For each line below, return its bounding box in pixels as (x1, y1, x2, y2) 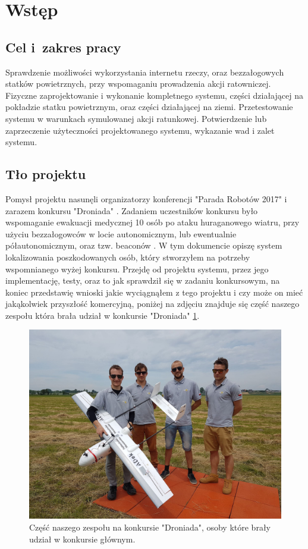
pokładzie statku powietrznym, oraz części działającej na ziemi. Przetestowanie (5, 101, 293, 113)
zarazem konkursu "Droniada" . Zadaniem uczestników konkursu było (5, 204, 258, 217)
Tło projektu (5, 165, 86, 183)
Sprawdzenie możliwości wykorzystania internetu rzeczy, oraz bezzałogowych (5, 65, 284, 78)
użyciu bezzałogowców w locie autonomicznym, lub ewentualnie (5, 227, 237, 240)
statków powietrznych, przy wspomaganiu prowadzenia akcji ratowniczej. (5, 77, 271, 90)
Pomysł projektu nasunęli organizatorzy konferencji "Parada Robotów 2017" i (5, 192, 287, 205)
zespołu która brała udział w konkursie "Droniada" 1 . (5, 309, 200, 321)
